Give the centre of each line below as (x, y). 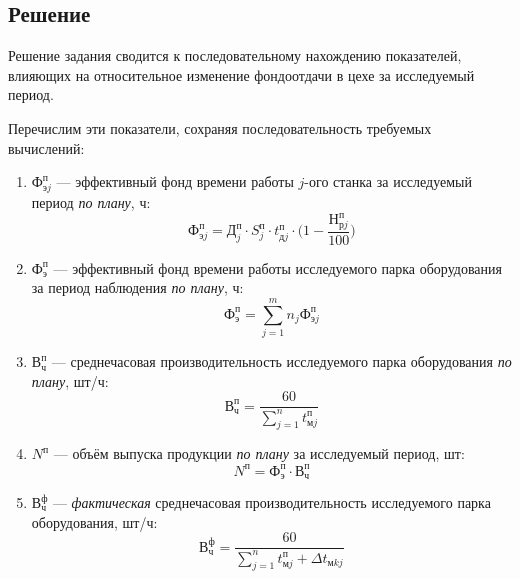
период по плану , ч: (91, 201)
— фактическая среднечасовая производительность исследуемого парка (271, 502)
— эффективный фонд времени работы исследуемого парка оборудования (277, 267)
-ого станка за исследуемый (388, 181)
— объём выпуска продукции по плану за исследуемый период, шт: (259, 453)
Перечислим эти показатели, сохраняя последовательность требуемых (220, 127)
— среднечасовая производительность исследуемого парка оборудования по (281, 361)
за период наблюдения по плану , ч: (137, 287)
